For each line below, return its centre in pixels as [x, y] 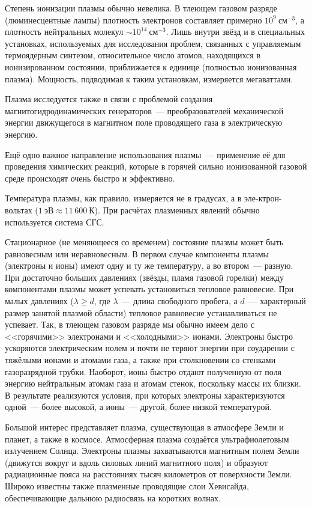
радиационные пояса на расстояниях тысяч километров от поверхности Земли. [148, 474]
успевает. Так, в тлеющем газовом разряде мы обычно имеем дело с [130, 324]
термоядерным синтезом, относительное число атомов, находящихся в [133, 55]
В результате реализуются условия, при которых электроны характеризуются [145, 395]
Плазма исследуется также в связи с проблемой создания [109, 99]
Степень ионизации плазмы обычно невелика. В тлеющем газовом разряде [141, 8]
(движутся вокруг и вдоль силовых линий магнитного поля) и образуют [136, 462]
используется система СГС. [55, 222]
